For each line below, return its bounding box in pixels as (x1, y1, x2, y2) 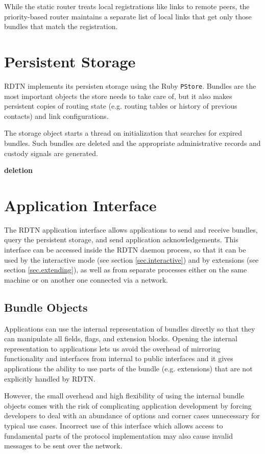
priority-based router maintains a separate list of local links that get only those (4, 11, 252, 21)
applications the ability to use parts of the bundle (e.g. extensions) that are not (4, 363, 253, 373)
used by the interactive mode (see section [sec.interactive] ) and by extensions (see (4, 254, 259, 265)
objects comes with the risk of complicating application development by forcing (4, 400, 252, 411)
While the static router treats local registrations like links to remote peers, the (4, 1, 250, 11)
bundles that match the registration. (4, 21, 118, 32)
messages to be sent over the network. (4, 440, 123, 451)
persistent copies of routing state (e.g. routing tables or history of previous (4, 100, 237, 111)
